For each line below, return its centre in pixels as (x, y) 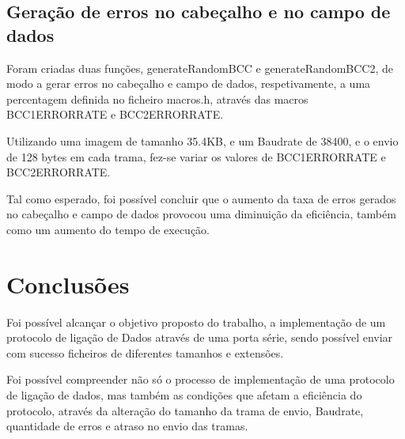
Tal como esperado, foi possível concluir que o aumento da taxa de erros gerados (201, 198)
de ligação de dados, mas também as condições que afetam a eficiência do (184, 395)
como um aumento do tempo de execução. (108, 229)
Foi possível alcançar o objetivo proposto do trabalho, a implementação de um (196, 322)
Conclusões (68, 284)
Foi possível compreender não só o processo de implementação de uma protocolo (201, 379)
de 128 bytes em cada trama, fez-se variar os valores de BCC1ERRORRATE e (196, 156)
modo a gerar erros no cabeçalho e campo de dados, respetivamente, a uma (189, 83)
